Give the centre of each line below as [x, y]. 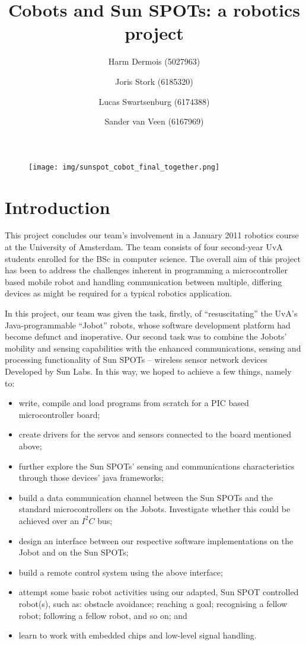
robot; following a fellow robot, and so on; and [103, 615]
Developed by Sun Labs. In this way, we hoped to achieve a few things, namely [148, 371]
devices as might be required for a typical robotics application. [119, 293]
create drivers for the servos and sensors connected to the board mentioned [155, 434]
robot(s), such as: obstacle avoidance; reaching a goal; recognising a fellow [153, 603]
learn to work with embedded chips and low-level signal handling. [138, 635]
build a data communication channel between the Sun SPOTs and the [146, 497]
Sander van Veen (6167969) [154, 121]
